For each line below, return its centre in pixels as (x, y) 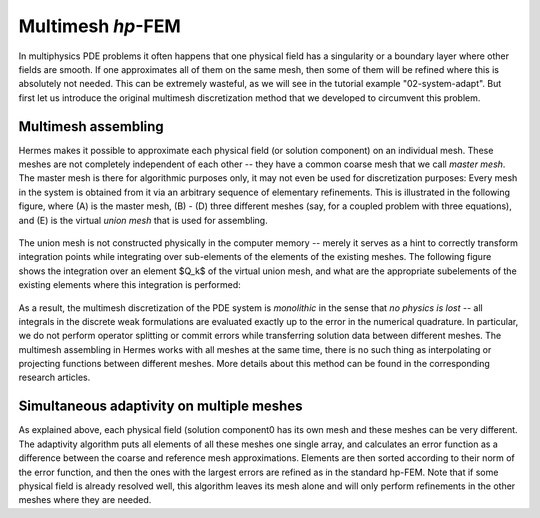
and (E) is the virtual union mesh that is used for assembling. (143, 220)
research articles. (54, 377)
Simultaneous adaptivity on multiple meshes (160, 406)
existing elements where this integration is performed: (130, 285)
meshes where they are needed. (85, 500)
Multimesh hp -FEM (100, 26)
